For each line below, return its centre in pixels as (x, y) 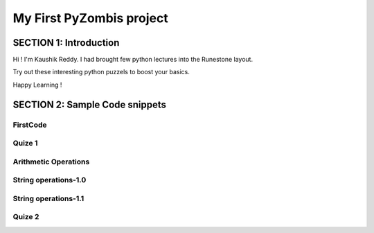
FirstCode (30, 125)
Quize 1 (25, 144)
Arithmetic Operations (51, 162)
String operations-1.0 (50, 180)
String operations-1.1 (48, 198)
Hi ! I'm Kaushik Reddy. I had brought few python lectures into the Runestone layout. (133, 60)
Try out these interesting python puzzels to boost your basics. (101, 72)
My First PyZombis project (91, 18)
